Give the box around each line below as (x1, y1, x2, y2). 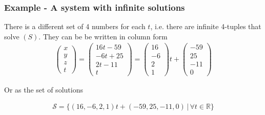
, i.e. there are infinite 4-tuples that (150, 21, 261, 32)
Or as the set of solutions (4, 84, 83, 95)
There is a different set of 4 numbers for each (4, 21, 146, 32)
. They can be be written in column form (38, 31, 168, 41)
